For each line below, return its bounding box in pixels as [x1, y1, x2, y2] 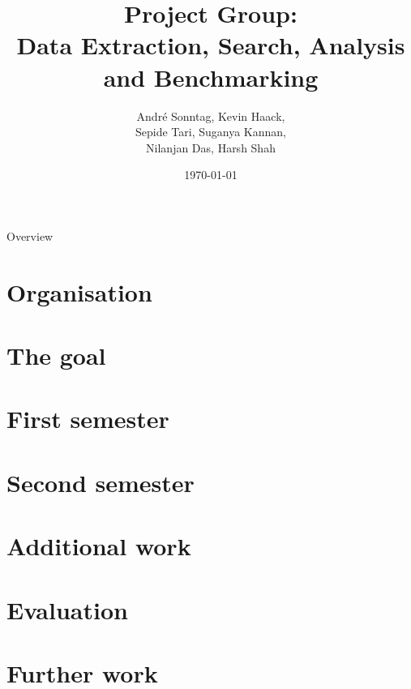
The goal [6, 339, 106, 372]
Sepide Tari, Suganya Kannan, [135, 123, 286, 140]
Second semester [6, 465, 195, 499]
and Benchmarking [103, 60, 319, 93]
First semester [6, 402, 169, 435]
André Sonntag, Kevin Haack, [136, 107, 285, 124]
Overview [6, 227, 54, 244]
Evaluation [6, 593, 128, 626]
